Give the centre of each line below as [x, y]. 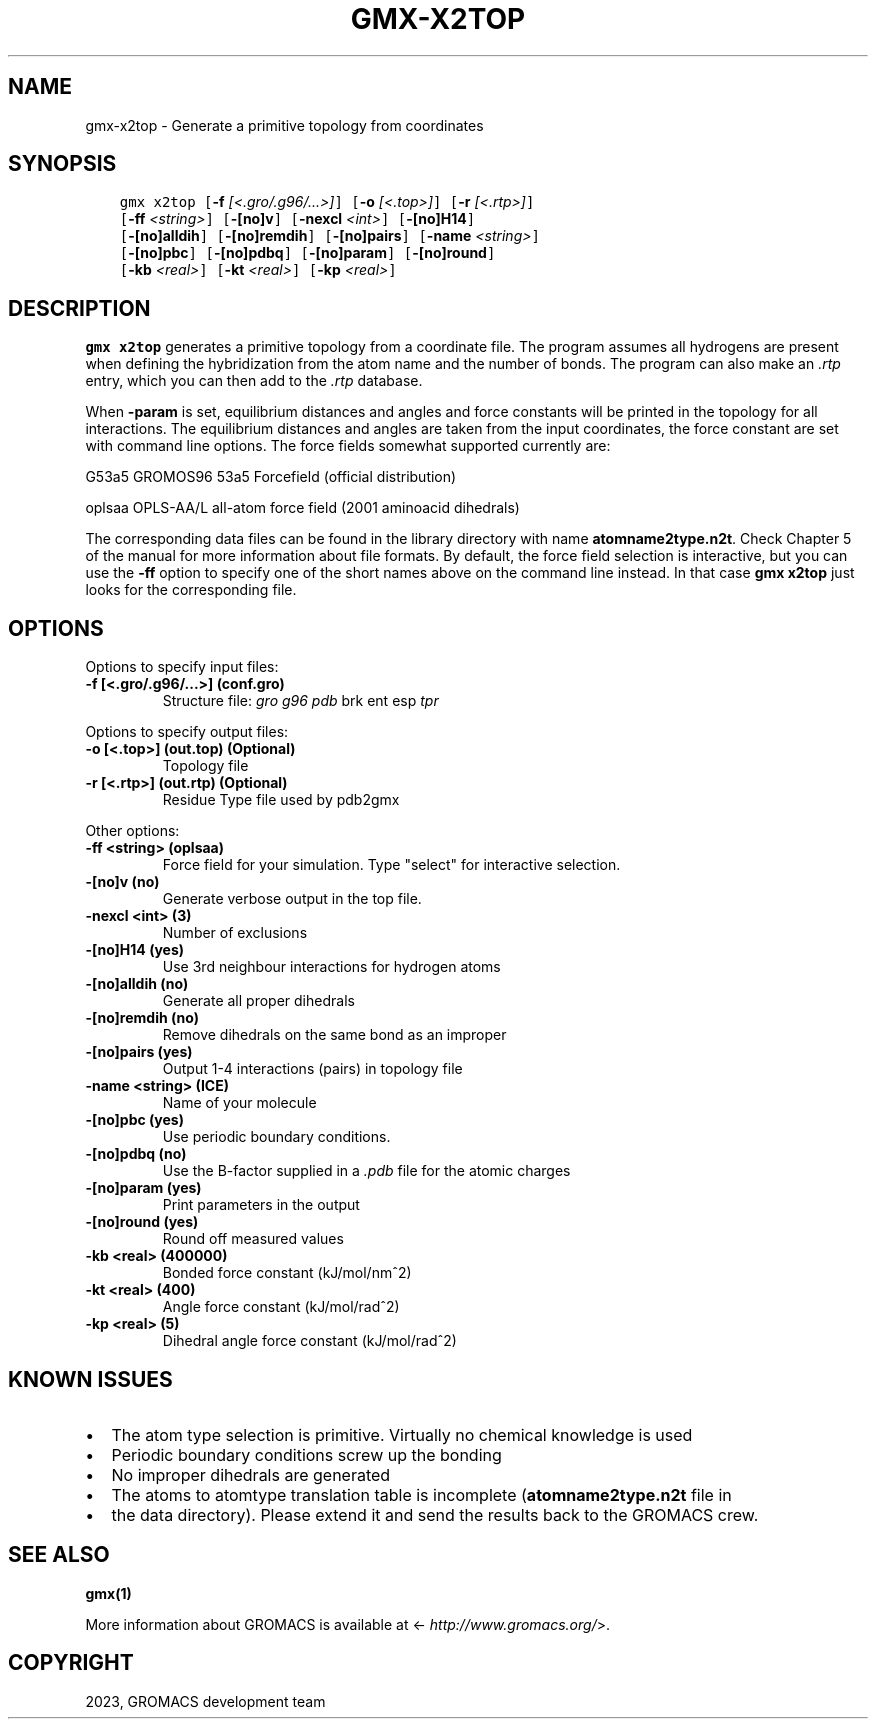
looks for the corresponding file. [191, 590]
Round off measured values [253, 1239]
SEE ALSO [59, 1555]
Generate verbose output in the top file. [292, 899]
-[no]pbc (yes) [134, 1120]
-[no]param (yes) [143, 1188]
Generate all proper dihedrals [258, 1001]
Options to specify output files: [187, 732]
